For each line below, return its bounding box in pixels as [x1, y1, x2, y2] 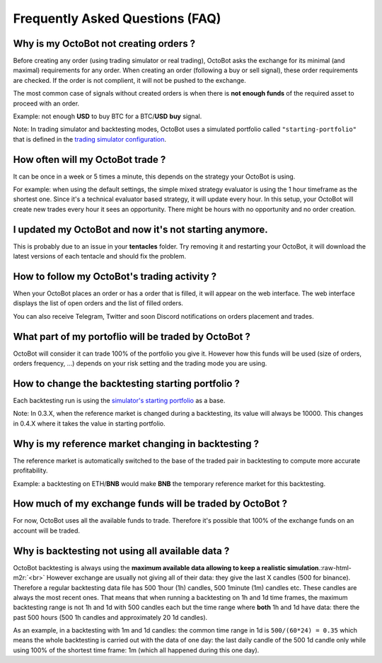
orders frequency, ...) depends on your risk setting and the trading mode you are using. [13, 359, 267, 368]
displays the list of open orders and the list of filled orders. [13, 299, 184, 307]
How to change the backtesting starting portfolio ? [13, 378, 241, 390]
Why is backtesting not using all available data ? [13, 545, 230, 557]
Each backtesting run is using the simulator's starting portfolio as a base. [13, 397, 226, 405]
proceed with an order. [13, 99, 80, 108]
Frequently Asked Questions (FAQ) [13, 11, 221, 26]
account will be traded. [13, 526, 81, 535]
